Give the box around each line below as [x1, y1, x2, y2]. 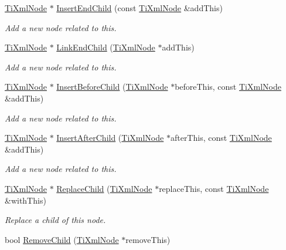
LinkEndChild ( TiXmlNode [56, 41, 155, 53]
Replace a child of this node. [5, 214, 106, 226]
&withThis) [5, 194, 46, 206]
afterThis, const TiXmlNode [170, 131, 272, 144]
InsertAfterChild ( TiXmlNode [56, 131, 164, 144]
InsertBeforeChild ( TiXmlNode [56, 80, 168, 93]
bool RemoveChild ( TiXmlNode [5, 233, 119, 245]
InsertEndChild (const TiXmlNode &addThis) [56, 2, 223, 13]
